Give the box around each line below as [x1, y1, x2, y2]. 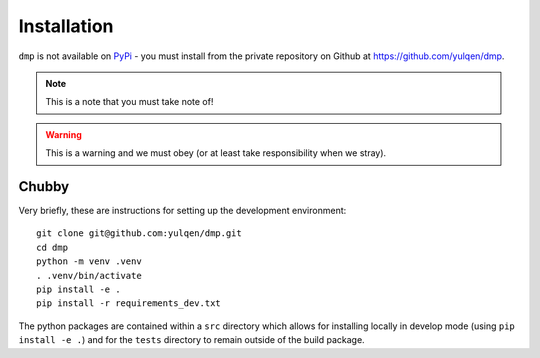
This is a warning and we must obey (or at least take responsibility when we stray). [45, 147, 387, 159]
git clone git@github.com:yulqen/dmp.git [36, 228, 242, 239]
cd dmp [36, 241, 69, 253]
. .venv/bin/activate [36, 270, 142, 281]
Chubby [18, 178, 70, 195]
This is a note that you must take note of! [45, 96, 214, 108]
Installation [18, 15, 114, 37]
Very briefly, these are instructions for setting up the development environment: [18, 205, 347, 217]
